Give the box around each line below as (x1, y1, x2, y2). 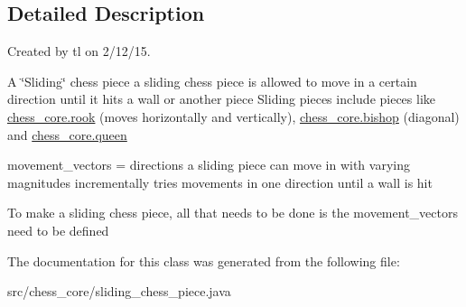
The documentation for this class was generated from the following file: (7, 251, 400, 270)
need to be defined (7, 220, 109, 239)
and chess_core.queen (7, 125, 127, 144)
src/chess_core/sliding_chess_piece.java (7, 282, 231, 301)
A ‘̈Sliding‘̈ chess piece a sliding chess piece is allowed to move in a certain (7, 71, 417, 90)
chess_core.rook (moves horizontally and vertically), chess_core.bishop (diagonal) (7, 107, 460, 126)
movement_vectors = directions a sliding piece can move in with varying (7, 155, 410, 174)
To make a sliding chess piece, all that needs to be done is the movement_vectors (7, 203, 458, 222)
